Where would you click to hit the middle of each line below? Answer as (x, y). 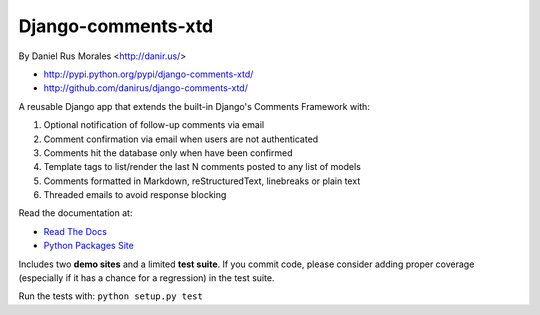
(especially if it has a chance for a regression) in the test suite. (146, 278)
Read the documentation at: (75, 213)
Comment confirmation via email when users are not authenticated (181, 139)
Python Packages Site (88, 246)
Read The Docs (75, 231)
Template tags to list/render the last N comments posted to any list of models (202, 167)
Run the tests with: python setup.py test (111, 296)
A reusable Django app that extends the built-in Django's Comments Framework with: (194, 106)
